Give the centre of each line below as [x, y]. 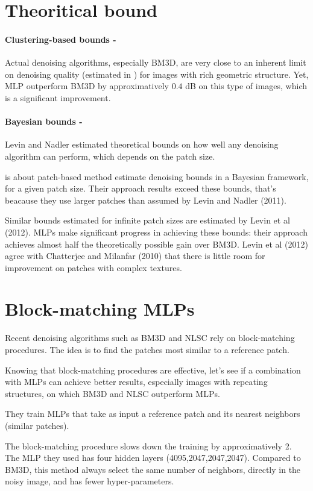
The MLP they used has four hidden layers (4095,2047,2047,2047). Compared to [153, 458]
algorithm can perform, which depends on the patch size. [110, 156]
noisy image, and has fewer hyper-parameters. [90, 481]
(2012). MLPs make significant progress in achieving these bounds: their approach [156, 232]
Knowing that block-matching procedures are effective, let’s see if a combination [153, 370]
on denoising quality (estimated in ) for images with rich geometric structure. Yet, [157, 74]
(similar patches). [37, 425]
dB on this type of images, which [246, 86]
